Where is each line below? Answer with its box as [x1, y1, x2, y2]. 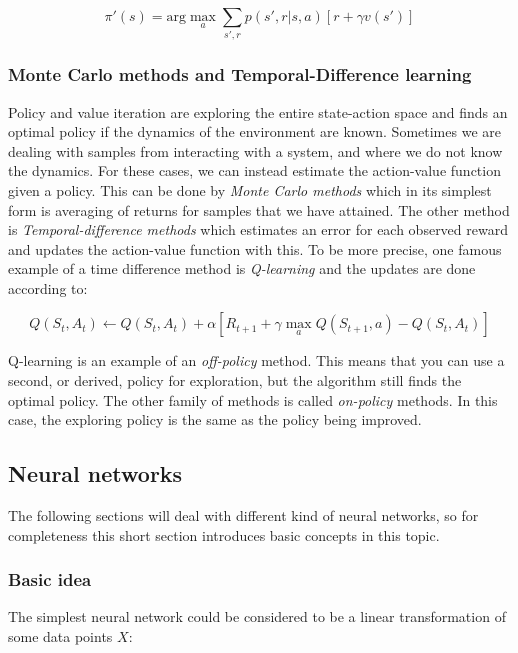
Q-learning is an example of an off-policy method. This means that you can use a [8, 350, 505, 371]
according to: [8, 277, 88, 298]
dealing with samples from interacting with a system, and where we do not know [8, 140, 503, 161]
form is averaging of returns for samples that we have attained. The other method [8, 199, 510, 220]
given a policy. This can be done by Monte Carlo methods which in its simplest [8, 179, 492, 200]
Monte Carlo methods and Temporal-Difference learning [8, 62, 472, 87]
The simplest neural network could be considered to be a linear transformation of [8, 606, 506, 627]
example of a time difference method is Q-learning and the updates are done [8, 258, 476, 279]
